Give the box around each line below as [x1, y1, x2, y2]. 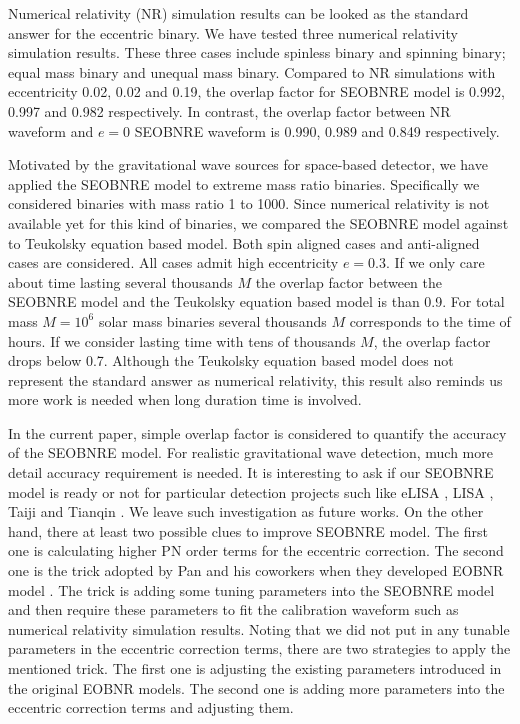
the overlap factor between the [255, 271, 443, 292]
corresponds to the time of [349, 310, 511, 331]
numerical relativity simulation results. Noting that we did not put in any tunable [8, 618, 510, 639]
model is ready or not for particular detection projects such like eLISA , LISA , [8, 481, 494, 502]
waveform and [8, 120, 94, 141]
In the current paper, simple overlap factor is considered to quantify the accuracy [8, 422, 507, 443]
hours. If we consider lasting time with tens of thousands [8, 330, 356, 351]
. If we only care [385, 252, 485, 273]
